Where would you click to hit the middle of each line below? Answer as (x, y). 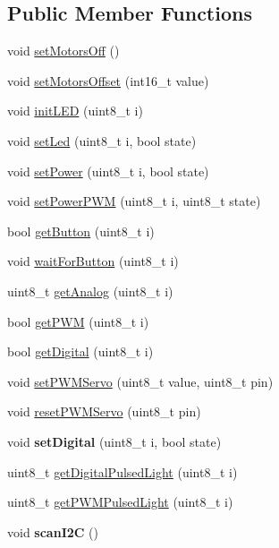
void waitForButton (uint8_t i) (93, 261)
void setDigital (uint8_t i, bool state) (114, 441)
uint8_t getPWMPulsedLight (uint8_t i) (120, 502)
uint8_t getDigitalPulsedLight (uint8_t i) (123, 471)
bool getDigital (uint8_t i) (80, 351)
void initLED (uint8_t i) (75, 111)
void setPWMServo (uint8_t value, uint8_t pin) (140, 381)
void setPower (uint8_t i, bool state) (108, 171)
